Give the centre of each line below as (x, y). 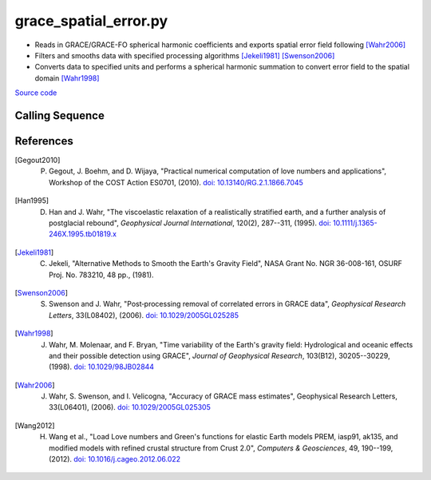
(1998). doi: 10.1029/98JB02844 (102, 367)
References (44, 141)
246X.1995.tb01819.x (83, 234)
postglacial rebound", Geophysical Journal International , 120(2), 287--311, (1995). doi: (190, 223)
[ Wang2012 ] (35, 425)
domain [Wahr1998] (67, 78)
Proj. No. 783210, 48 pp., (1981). (102, 275)
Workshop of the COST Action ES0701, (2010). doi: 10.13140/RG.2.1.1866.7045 (176, 182)
